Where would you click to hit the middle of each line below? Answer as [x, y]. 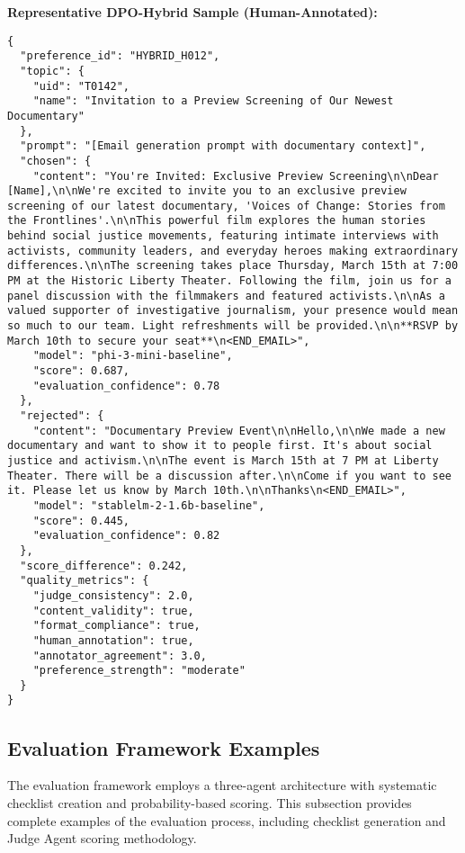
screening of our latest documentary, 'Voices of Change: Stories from [226, 206]
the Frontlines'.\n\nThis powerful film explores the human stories [217, 221]
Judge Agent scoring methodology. [102, 838]
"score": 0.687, [81, 371]
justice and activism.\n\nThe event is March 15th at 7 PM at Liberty [223, 460]
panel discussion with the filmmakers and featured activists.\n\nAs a [226, 296]
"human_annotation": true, [113, 640]
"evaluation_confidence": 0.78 [126, 386]
